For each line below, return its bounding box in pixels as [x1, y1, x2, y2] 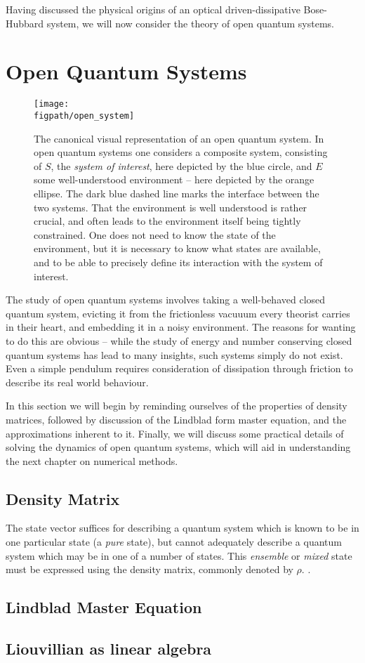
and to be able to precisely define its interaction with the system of [34, 254, 323, 269]
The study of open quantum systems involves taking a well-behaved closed [6, 292, 326, 307]
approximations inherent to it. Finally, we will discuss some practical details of [6, 426, 344, 440]
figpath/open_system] [34, 110, 135, 121]
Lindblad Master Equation [6, 596, 202, 618]
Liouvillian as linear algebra [6, 638, 212, 659]
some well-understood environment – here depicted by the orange [34, 172, 314, 187]
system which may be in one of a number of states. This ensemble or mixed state [6, 548, 352, 563]
